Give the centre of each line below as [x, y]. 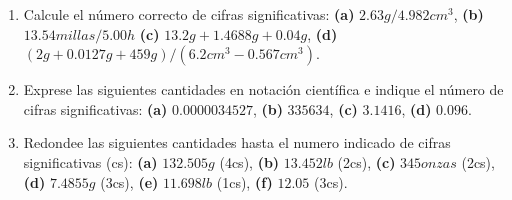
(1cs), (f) [244, 181]
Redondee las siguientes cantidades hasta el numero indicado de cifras [237, 142]
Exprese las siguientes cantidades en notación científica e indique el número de [263, 89]
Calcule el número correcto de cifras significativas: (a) [189, 14]
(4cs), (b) [249, 161]
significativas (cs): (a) [90, 161]
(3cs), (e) [129, 181]
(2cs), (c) [366, 161]
